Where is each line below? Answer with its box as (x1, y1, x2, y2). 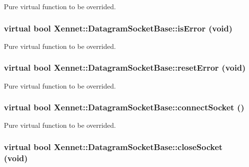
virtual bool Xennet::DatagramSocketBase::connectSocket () (4, 101, 245, 113)
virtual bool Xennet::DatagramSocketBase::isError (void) (4, 22, 232, 34)
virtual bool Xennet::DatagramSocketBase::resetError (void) (4, 61, 246, 74)
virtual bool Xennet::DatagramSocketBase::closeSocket (4, 140, 223, 152)
